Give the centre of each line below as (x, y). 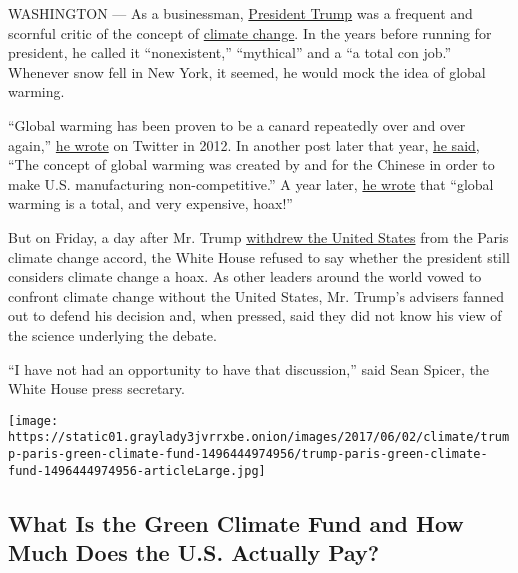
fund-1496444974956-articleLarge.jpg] (137, 470)
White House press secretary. (96, 388)
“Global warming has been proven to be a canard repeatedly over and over (237, 124)
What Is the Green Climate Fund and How (236, 522)
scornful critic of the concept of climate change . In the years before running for (250, 32)
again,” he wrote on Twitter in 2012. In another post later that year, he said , (244, 144)
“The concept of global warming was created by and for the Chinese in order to (251, 164)
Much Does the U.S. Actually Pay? (194, 552)
